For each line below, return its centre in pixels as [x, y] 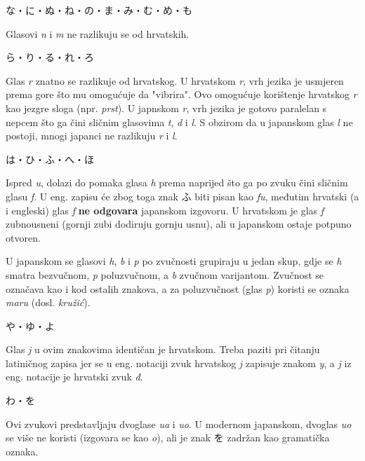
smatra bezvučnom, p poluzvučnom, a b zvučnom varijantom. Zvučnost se [165, 274]
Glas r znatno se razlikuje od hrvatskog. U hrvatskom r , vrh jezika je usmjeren [175, 80]
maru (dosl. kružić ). [48, 302]
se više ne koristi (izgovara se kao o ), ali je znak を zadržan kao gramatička [168, 438]
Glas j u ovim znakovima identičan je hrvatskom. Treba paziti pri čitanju [163, 349]
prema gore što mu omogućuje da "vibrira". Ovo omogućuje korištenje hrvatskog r [181, 94]
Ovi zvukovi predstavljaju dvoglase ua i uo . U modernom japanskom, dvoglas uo [179, 424]
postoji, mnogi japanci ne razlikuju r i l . [92, 136]
